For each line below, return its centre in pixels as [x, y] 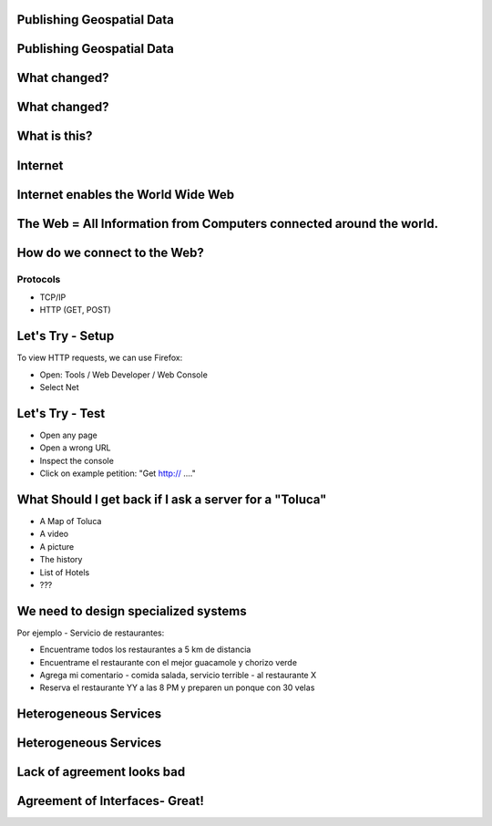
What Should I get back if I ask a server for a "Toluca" [172, 499]
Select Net [59, 387]
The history [61, 560]
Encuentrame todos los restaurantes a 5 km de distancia [145, 650]
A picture [57, 546]
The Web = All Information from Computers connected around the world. [228, 223]
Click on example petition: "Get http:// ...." [118, 473]
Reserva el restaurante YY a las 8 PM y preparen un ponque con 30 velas [177, 687]
